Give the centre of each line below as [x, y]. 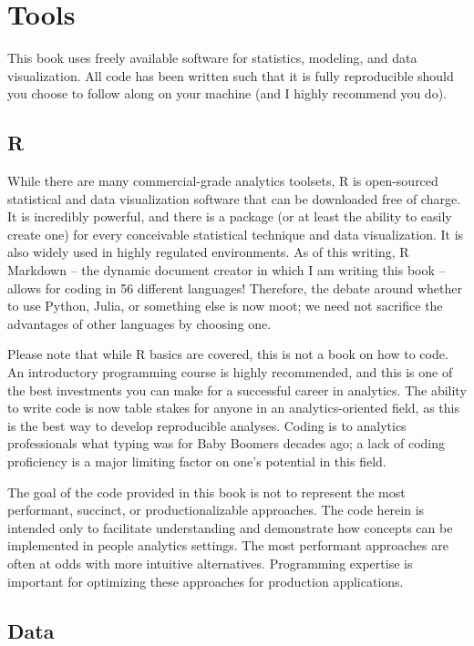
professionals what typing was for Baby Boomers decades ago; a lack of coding [227, 443]
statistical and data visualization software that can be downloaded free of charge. [234, 198]
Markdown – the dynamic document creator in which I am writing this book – [227, 270]
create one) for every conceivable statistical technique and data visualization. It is [236, 234]
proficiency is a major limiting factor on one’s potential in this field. [197, 461]
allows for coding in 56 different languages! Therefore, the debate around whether [235, 287]
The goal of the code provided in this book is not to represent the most [206, 492]
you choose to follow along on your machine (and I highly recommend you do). [227, 93]
